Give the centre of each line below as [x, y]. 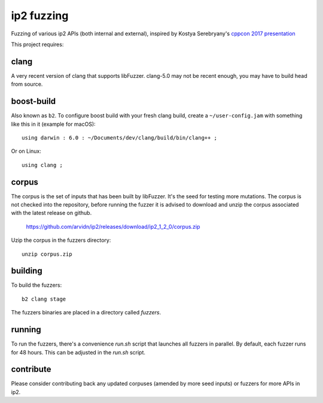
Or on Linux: [26, 151]
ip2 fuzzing [40, 16]
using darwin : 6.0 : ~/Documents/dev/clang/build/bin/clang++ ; [120, 137]
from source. [27, 84]
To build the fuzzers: [36, 285]
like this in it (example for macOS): [53, 124]
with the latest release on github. [51, 213]
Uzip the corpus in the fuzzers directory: [61, 240]
